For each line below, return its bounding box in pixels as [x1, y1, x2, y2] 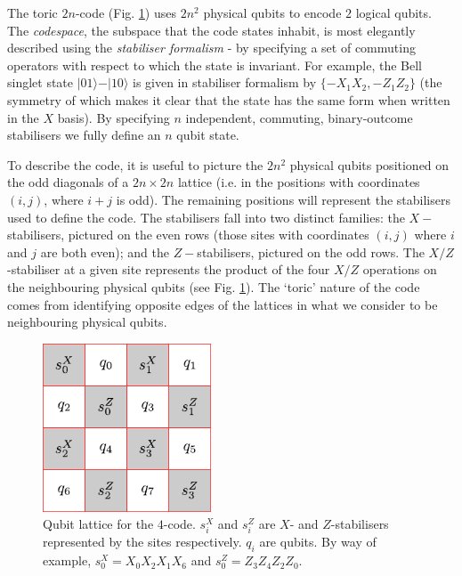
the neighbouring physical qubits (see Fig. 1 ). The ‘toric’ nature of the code [7, 277, 420, 296]
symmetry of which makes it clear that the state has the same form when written [7, 90, 450, 109]
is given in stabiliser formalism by [132, 73, 317, 92]
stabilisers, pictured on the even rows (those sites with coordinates [7, 225, 369, 244]
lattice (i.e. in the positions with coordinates [177, 173, 420, 191]
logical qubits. [355, 4, 432, 21]
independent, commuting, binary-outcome [185, 108, 413, 126]
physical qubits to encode [203, 4, 342, 21]
